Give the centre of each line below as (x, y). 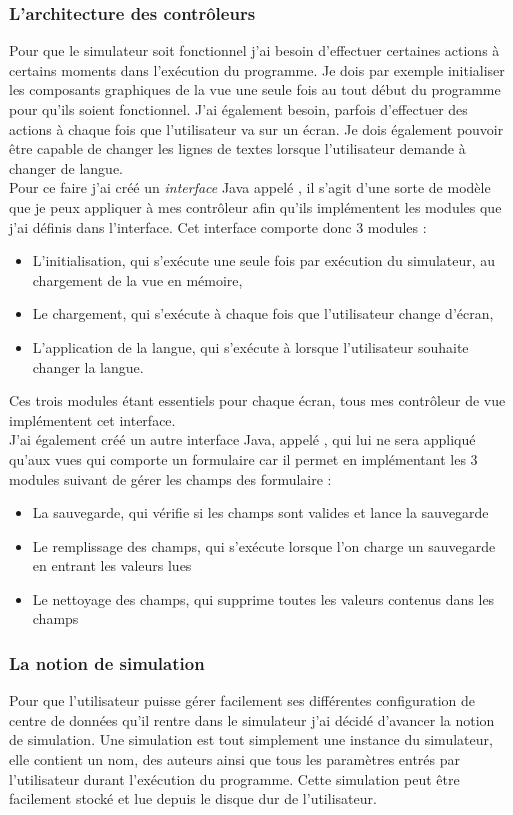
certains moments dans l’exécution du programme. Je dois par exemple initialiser (257, 69)
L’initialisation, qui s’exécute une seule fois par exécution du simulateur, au (264, 260)
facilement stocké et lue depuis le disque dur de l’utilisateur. (193, 798)
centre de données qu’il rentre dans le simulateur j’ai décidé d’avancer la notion (252, 719)
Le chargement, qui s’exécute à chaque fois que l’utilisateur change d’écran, (263, 313)
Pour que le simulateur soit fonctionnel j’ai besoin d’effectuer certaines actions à (254, 50)
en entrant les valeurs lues (112, 565)
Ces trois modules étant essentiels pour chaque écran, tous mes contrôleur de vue (257, 400)
